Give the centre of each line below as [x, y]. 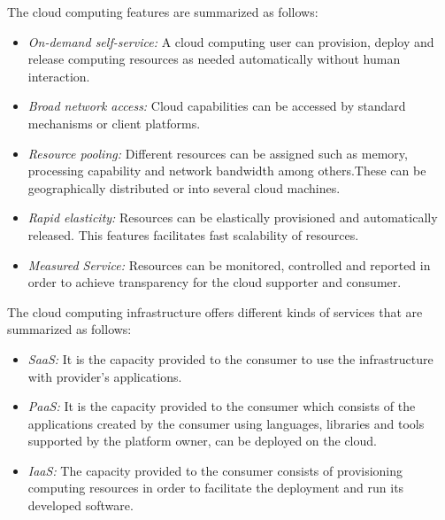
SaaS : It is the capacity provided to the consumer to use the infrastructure [230, 358]
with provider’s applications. [105, 376]
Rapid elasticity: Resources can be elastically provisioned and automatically [233, 217]
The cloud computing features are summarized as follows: [163, 12]
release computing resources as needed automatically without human [214, 59]
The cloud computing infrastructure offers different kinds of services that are [215, 311]
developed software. [81, 505]
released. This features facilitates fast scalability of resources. [193, 234]
